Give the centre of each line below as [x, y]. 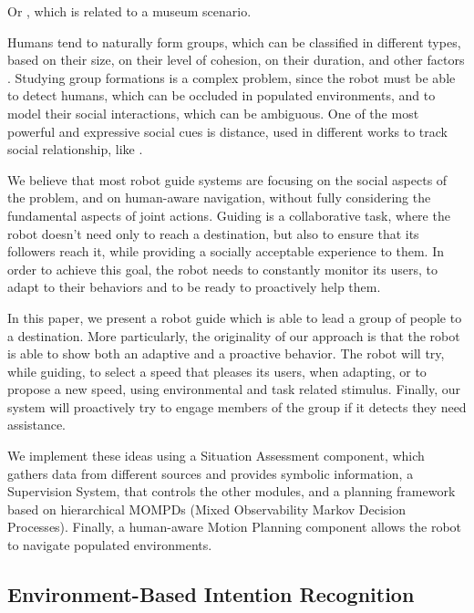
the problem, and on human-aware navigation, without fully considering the [219, 197]
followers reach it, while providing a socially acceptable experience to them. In [226, 251]
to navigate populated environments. [110, 545]
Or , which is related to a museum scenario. [129, 11]
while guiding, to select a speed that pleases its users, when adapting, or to [217, 371]
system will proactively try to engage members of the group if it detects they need [237, 406]
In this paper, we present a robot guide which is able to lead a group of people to [235, 317]
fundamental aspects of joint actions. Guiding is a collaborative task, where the [229, 215]
